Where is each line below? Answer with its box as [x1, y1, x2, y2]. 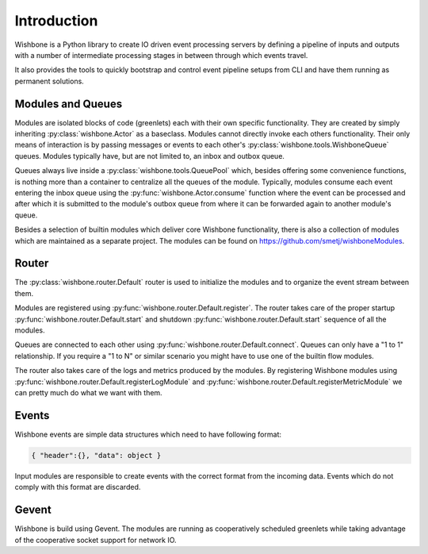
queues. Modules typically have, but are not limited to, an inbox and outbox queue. [14, 151, 285, 160]
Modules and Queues [14, 97, 123, 110]
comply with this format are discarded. [14, 483, 141, 492]
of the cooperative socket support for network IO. [14, 535, 178, 544]
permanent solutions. [14, 76, 85, 86]
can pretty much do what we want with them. [14, 387, 162, 397]
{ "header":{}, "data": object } [31, 451, 162, 460]
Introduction [14, 12, 98, 29]
